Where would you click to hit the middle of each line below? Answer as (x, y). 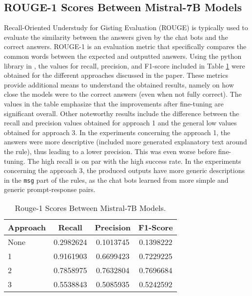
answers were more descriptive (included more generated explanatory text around (126, 142)
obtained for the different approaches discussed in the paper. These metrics (116, 75)
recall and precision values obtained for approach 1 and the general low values (120, 123)
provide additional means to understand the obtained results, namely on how (119, 84)
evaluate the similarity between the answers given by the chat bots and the (116, 37)
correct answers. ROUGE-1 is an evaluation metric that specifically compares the (125, 46)
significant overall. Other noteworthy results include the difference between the (122, 113)
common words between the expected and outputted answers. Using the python (123, 56)
